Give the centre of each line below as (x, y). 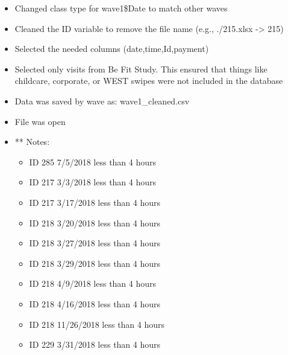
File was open (40, 121)
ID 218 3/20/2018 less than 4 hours (95, 222)
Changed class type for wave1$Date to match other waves (121, 8)
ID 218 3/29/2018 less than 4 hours (95, 263)
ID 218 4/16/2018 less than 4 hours (95, 303)
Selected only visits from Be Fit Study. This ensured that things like (141, 69)
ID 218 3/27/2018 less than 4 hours (95, 243)
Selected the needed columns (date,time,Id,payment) (112, 49)
